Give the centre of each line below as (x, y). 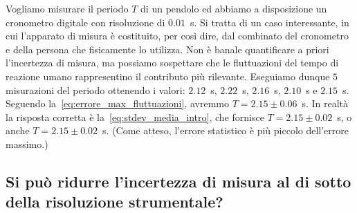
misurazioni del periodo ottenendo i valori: (95, 90)
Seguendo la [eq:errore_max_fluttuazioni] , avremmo (117, 103)
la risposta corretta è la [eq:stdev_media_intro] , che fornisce (135, 117)
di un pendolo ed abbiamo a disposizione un (234, 8)
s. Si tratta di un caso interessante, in (269, 22)
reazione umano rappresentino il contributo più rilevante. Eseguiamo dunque (168, 76)
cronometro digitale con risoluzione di (85, 22)
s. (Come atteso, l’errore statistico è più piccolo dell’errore (226, 130)
